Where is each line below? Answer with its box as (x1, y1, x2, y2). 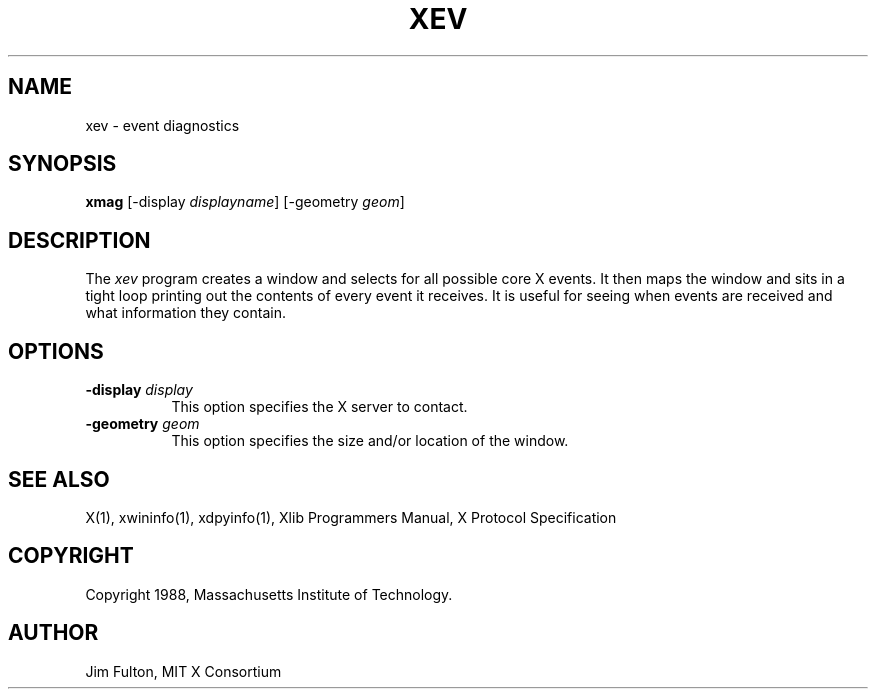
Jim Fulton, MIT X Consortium (85, 662, 282, 680)
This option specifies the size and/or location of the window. (171, 432, 569, 450)
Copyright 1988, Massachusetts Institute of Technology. (85, 585, 453, 603)
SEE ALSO (8, 466, 110, 492)
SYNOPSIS (8, 151, 117, 177)
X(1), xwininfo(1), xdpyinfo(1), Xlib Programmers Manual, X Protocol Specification (85, 508, 617, 526)
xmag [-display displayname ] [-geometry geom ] (85, 193, 405, 211)
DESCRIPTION (8, 227, 151, 253)
